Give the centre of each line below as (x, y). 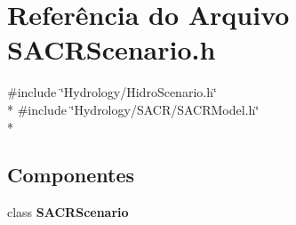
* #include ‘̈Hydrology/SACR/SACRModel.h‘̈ (133, 109)
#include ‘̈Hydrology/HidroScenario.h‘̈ (112, 92)
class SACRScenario (68, 212)
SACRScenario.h (112, 49)
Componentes (71, 175)
